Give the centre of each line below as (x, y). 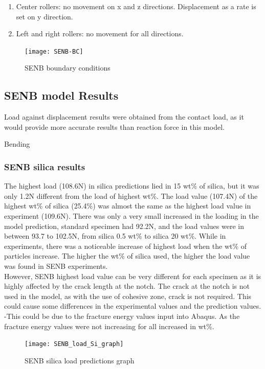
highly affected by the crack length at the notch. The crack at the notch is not (127, 286)
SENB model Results (61, 95)
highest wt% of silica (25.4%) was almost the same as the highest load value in (128, 206)
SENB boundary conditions (68, 68)
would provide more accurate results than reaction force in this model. (114, 126)
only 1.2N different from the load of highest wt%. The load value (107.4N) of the (131, 195)
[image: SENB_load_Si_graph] (74, 344)
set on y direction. (45, 16)
